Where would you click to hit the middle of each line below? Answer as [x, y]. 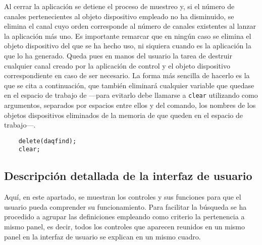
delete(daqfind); [47, 141]
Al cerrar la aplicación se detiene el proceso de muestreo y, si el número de [119, 6]
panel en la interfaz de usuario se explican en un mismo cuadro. [102, 236]
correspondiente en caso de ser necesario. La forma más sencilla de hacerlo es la [127, 75]
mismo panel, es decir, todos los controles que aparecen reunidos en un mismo [125, 227]
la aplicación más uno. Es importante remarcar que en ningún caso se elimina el [128, 36]
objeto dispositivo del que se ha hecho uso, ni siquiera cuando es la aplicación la [128, 46]
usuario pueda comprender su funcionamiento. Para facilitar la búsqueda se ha [125, 206]
